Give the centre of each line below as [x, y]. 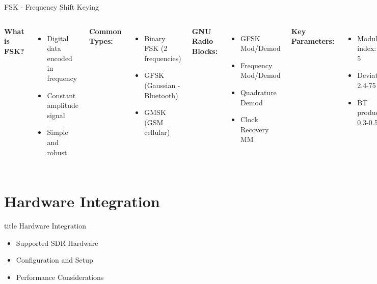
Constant [61, 95]
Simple [58, 132]
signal [56, 115]
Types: [101, 41]
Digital [58, 38]
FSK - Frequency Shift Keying [51, 7]
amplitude [63, 105]
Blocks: [205, 51]
